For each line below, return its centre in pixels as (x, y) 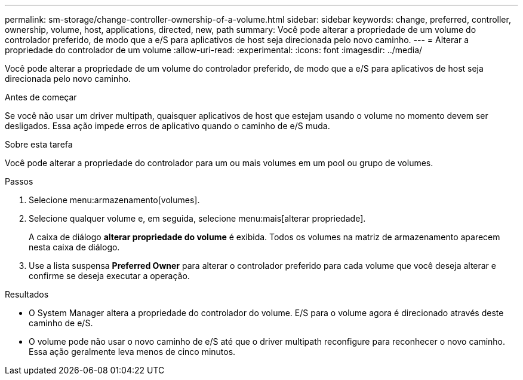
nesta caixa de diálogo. (74, 247)
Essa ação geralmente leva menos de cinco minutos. (132, 352)
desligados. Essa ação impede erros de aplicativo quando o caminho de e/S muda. (167, 126)
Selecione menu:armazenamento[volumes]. (114, 200)
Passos (19, 181)
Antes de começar (41, 97)
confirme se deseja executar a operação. (109, 276)
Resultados (27, 294)
